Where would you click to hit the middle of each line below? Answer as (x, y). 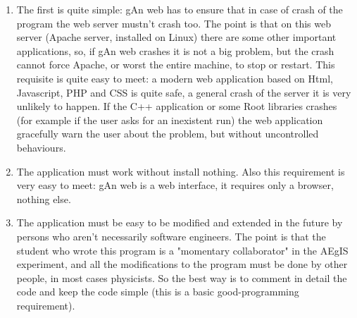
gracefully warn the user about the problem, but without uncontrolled (168, 134)
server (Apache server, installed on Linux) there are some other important (176, 37)
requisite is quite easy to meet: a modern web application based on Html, (175, 78)
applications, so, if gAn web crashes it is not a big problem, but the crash (175, 50)
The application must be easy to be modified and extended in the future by (180, 222)
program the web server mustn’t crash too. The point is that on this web (174, 23)
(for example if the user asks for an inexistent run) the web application (170, 120)
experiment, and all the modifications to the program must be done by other (182, 264)
